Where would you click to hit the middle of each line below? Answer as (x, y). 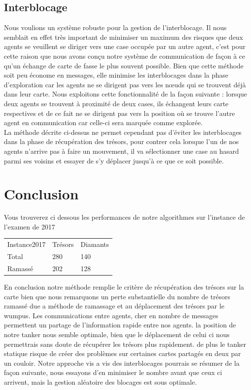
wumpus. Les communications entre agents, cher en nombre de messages (111, 315)
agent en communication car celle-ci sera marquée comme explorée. (103, 122)
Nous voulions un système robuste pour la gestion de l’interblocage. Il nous (115, 27)
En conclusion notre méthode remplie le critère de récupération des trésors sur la (124, 286)
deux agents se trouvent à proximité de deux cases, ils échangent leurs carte (116, 103)
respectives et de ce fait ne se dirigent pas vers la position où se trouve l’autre (119, 113)
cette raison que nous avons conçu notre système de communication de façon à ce (125, 56)
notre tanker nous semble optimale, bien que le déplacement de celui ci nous (117, 334)
